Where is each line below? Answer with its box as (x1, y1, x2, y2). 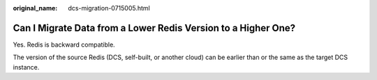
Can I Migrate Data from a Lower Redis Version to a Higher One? (13, 22, 296, 34)
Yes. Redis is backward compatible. (13, 40, 115, 49)
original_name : (13, 4, 58, 12)
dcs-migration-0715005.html (68, 4, 150, 12)
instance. (13, 63, 40, 71)
